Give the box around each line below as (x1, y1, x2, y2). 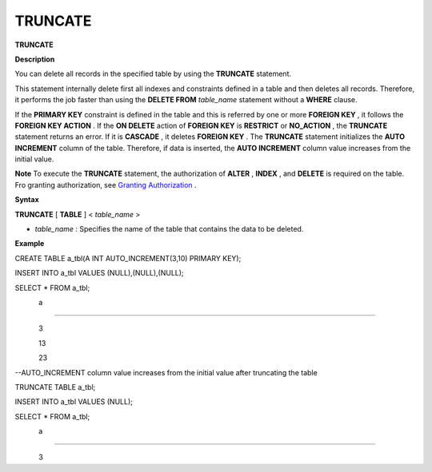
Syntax (14, 195, 39, 204)
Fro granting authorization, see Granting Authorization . (14, 180, 197, 189)
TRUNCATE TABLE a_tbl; (14, 382, 96, 391)
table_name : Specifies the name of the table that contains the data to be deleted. (34, 224, 304, 234)
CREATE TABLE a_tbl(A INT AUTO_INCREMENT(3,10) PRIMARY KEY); (14, 253, 242, 263)
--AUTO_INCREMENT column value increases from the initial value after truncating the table (14, 367, 318, 377)
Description (14, 54, 55, 64)
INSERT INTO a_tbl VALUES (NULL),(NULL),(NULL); (14, 268, 184, 278)
